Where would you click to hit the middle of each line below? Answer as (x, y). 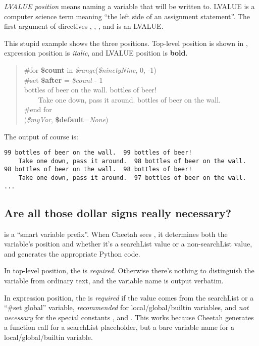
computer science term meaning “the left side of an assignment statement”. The (127, 16)
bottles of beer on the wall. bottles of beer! (90, 90)
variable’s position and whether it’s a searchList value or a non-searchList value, (128, 244)
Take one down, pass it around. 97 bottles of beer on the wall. (132, 178)
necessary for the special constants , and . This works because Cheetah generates (129, 317)
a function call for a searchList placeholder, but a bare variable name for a (119, 327)
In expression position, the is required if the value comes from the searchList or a (129, 297)
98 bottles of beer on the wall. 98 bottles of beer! (98, 169)
